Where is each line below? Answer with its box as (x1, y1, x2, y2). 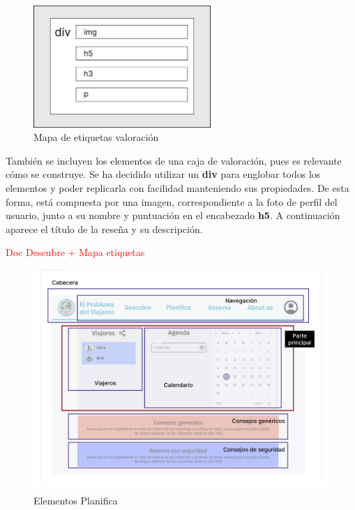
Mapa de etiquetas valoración (33, 130, 159, 144)
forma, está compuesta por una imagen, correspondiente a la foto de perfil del (6, 194, 338, 209)
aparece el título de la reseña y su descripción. (6, 221, 203, 236)
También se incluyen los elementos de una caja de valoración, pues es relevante (6, 153, 342, 167)
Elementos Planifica (33, 493, 118, 507)
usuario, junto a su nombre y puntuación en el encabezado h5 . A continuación (6, 208, 340, 223)
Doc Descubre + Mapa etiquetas (6, 245, 145, 260)
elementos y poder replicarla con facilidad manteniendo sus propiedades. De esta (6, 181, 349, 195)
